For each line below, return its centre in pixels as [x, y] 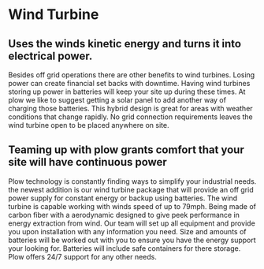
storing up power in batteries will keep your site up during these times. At [127, 92]
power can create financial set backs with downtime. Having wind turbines [129, 83]
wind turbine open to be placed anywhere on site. [89, 125]
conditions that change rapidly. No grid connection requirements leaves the [131, 117]
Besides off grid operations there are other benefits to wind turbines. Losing [132, 75]
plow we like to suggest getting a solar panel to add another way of [117, 100]
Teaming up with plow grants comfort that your [126, 150]
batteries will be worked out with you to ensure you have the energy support [132, 240]
